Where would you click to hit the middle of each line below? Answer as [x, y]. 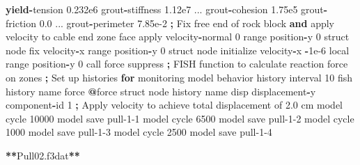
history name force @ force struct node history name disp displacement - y [161, 91]
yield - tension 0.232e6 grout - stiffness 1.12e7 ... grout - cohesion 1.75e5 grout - [167, 9]
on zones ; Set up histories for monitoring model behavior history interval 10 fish [179, 77]
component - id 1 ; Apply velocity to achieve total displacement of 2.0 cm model [174, 105]
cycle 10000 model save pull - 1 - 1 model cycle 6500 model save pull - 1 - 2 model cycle [180, 118]
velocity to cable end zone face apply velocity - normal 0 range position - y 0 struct [178, 37]
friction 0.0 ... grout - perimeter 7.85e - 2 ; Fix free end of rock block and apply [170, 23]
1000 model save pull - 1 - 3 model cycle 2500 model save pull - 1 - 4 [139, 132]
